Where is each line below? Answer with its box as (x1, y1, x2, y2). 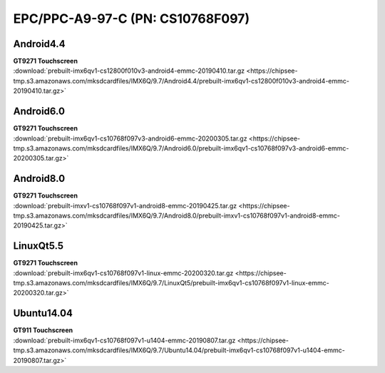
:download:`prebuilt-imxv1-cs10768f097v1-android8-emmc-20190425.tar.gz (13, 201, 237, 210)
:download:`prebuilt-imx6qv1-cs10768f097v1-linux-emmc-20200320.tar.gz (13, 268, 234, 277)
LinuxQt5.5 (13, 240, 64, 252)
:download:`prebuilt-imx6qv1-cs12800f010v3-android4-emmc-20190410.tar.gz (13, 66, 245, 75)
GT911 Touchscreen (13, 326, 73, 334)
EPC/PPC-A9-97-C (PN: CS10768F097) (13, 11, 250, 26)
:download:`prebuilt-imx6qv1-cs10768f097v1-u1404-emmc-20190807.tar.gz (13, 336, 236, 344)
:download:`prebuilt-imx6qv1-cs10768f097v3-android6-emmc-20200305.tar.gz (13, 134, 247, 143)
